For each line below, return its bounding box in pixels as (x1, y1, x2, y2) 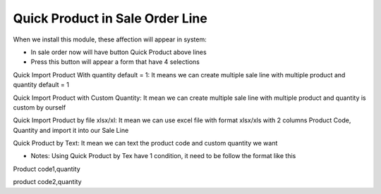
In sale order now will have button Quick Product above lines (30, 48, 207, 56)
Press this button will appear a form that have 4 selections (30, 58, 200, 66)
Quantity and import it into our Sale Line (13, 126, 129, 134)
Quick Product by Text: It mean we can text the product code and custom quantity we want (13, 139, 278, 148)
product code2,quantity (13, 178, 82, 186)
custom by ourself (13, 103, 66, 112)
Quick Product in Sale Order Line (13, 11, 207, 26)
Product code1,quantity (13, 164, 80, 173)
